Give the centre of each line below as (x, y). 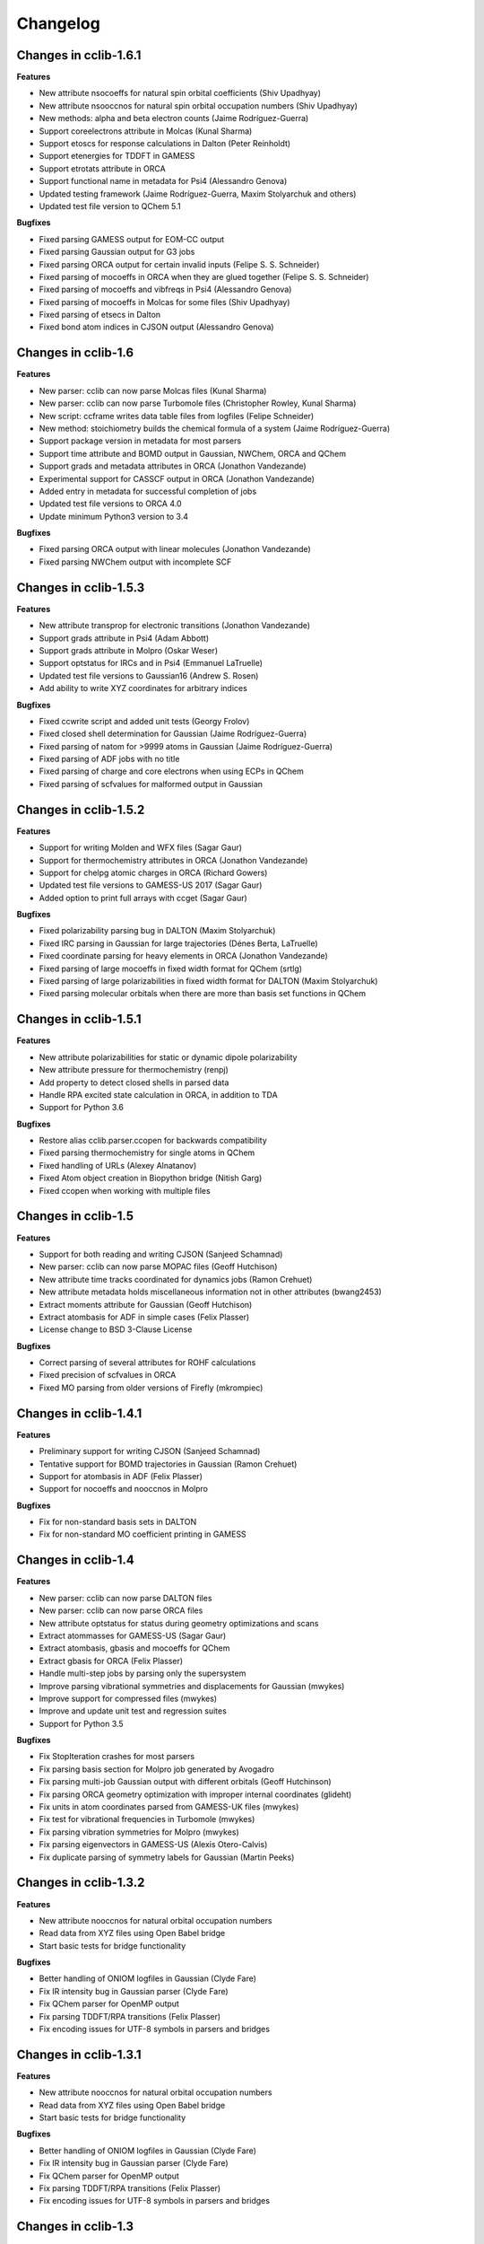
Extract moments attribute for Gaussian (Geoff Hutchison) (146, 1304)
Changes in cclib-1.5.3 (81, 587)
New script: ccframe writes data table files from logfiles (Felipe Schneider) (177, 416)
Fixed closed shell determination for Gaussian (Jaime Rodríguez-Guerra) (173, 734)
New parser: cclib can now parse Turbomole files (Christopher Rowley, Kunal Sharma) (198, 403)
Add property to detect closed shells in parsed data (134, 1083)
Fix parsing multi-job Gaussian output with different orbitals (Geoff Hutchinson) (185, 1782)
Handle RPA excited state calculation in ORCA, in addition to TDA (158, 1094)
